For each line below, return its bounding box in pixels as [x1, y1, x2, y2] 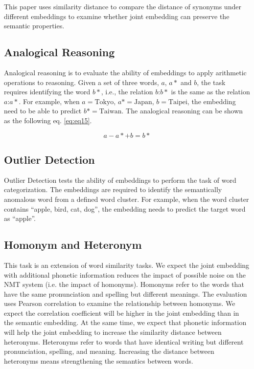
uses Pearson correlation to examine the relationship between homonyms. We [4, 298, 235, 308]
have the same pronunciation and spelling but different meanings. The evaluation [4, 288, 247, 299]
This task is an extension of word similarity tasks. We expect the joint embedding [4, 260, 250, 270]
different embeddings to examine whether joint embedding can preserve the [4, 11, 230, 21]
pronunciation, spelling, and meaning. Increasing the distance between [4, 346, 214, 356]
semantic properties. [4, 21, 65, 31]
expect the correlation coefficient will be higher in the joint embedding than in [4, 307, 239, 318]
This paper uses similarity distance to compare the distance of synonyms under [4, 1, 241, 11]
